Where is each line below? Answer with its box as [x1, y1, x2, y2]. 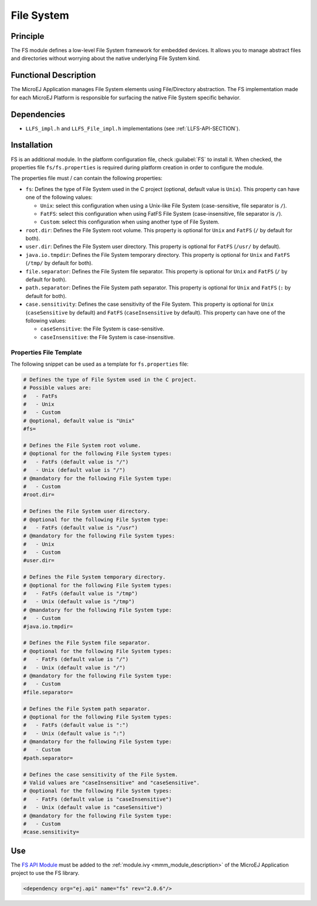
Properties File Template [11, 348, 82, 356]
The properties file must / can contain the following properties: [11, 175, 163, 182]
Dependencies [11, 109, 66, 119]
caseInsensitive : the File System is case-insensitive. [40, 333, 176, 340]
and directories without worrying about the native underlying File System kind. [11, 55, 201, 62]
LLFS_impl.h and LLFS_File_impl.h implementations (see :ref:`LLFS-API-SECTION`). [25, 125, 240, 132]
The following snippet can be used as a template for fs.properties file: [11, 360, 189, 367]
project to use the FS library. [11, 870, 80, 877]
